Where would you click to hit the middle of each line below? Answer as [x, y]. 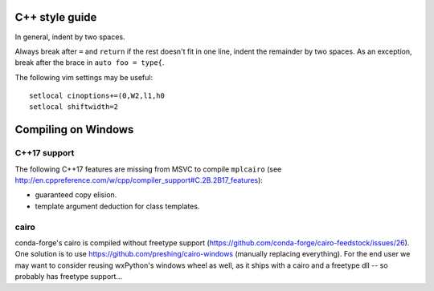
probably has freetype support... [69, 277]
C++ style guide [56, 17]
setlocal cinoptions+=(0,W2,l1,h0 [97, 96]
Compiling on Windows [74, 129]
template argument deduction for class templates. [117, 206]
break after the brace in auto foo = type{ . [90, 63]
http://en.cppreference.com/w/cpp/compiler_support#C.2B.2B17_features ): [139, 180]
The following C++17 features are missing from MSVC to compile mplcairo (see [148, 169]
